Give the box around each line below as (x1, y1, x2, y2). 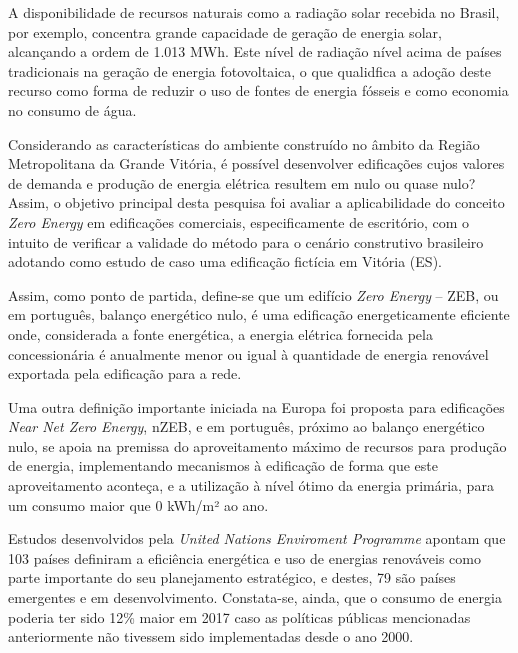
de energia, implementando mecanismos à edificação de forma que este (8, 455, 438, 476)
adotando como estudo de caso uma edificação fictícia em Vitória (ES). (8, 251, 442, 272)
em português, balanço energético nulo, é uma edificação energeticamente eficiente (8, 304, 510, 325)
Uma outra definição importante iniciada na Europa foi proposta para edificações (8, 396, 505, 417)
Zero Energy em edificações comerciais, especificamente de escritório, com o (8, 211, 470, 232)
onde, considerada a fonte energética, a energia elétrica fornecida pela (8, 323, 433, 344)
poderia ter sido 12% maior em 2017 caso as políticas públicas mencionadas (8, 606, 471, 627)
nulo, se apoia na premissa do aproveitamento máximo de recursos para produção (8, 435, 507, 456)
